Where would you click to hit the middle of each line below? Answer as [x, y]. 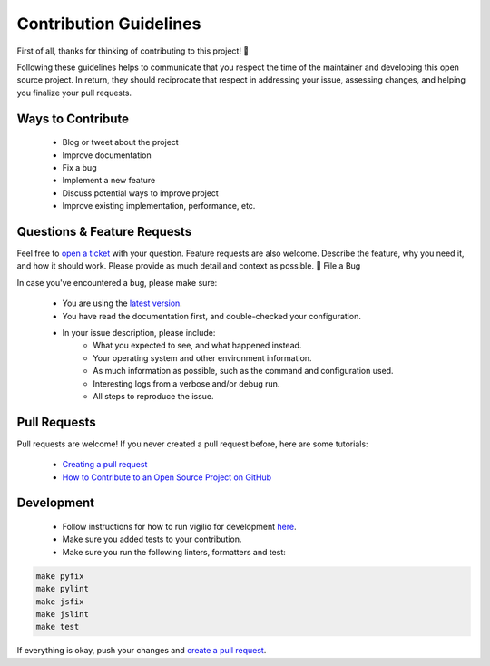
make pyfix [60, 576]
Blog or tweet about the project [120, 142]
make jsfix [60, 602]
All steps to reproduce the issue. [153, 396]
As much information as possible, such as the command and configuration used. [243, 371]
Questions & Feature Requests [104, 231]
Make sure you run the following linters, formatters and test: [174, 552]
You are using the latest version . [122, 303]
